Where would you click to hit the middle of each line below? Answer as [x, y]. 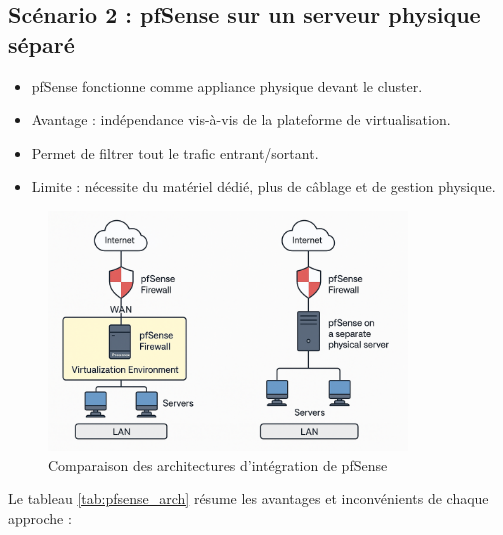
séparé [41, 43]
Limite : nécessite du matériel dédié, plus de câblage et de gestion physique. [263, 186]
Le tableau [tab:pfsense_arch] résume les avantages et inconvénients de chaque [248, 498]
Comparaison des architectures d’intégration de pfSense [218, 464]
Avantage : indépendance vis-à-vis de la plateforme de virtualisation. [241, 119]
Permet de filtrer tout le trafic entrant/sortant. [175, 152]
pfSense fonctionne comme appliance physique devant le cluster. [227, 85]
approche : [40, 517]
